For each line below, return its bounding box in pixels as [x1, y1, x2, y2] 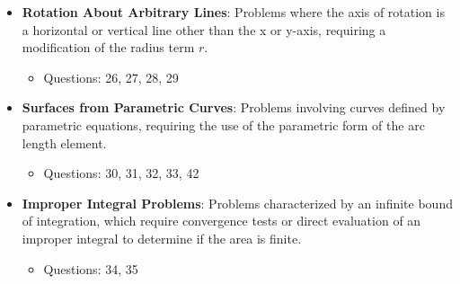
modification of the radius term [22, 38, 195, 57]
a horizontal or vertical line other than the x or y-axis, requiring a [22, 20, 386, 39]
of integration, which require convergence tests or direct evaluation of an [22, 211, 421, 230]
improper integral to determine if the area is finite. [22, 228, 302, 247]
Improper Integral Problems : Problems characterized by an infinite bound [22, 193, 453, 212]
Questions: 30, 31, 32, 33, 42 [43, 164, 199, 182]
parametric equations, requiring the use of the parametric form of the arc [22, 115, 425, 134]
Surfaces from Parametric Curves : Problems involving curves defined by [22, 98, 446, 117]
